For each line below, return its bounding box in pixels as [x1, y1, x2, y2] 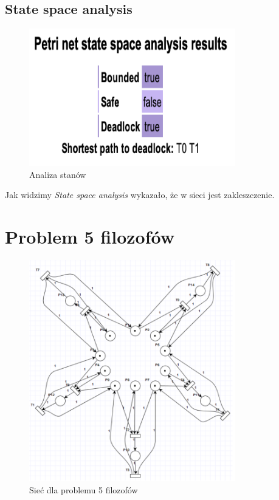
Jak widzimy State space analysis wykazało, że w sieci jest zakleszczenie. [5, 188, 275, 201]
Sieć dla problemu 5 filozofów [29, 483, 138, 496]
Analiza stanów [29, 168, 86, 180]
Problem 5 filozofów [5, 224, 174, 249]
